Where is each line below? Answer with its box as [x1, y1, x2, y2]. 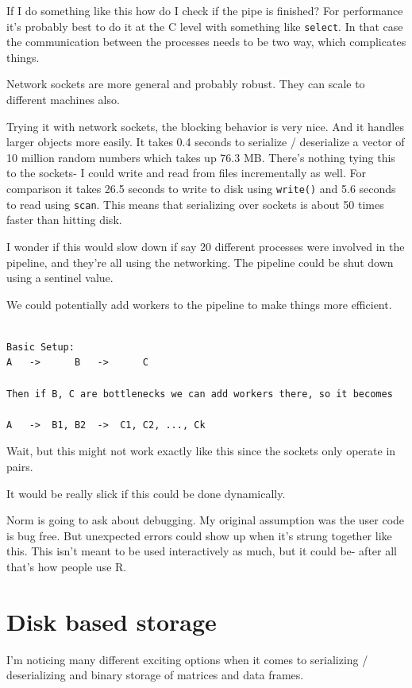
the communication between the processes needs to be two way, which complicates [6, 33, 406, 50]
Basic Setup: [6, 341, 75, 353]
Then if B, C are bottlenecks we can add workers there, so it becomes [6, 388, 393, 400]
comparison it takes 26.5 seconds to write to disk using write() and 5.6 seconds [6, 180, 396, 196]
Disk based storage [6, 605, 217, 637]
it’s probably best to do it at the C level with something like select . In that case [6, 17, 403, 34]
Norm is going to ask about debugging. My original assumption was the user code [6, 512, 405, 528]
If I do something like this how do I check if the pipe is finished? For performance [6, 2, 403, 18]
